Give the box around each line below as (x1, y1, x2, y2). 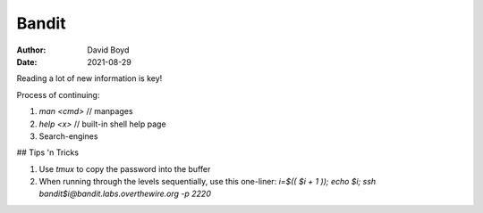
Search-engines (38, 130, 98, 142)
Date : (16, 56, 38, 67)
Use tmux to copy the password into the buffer (38, 163, 211, 174)
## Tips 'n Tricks (16, 147, 80, 158)
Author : (16, 45, 47, 55)
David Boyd (87, 45, 130, 55)
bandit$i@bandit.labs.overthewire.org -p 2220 (38, 188, 212, 200)
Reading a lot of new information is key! (16, 73, 163, 84)
